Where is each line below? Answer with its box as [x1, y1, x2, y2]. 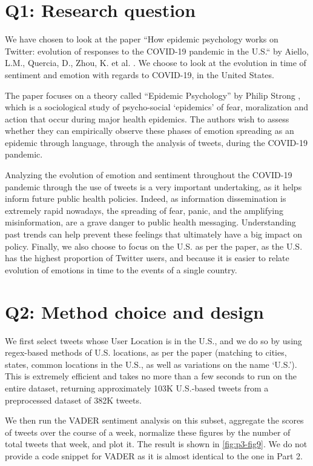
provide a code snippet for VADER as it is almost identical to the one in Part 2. [5, 449, 303, 462]
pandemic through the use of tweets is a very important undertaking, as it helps [5, 180, 302, 193]
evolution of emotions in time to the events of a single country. [5, 263, 237, 276]
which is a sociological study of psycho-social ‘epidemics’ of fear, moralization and [5, 101, 309, 113]
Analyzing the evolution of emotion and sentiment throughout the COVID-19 [5, 168, 292, 181]
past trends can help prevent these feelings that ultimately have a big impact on [5, 228, 303, 241]
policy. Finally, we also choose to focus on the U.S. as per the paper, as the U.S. [5, 239, 303, 252]
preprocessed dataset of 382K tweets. [5, 393, 142, 406]
